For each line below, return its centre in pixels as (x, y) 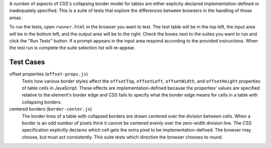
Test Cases (27, 62)
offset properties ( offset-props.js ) (49, 74)
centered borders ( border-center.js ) (51, 109)
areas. (16, 17)
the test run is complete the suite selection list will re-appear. (72, 48)
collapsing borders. (42, 102)
